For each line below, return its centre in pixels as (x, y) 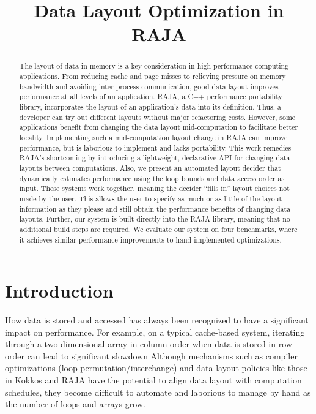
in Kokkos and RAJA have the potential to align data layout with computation (153, 380)
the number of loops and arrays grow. (75, 404)
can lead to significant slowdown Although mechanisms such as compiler (162, 356)
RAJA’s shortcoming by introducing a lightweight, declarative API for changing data (155, 158)
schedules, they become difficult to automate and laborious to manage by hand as (158, 392)
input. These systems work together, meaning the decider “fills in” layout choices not (154, 188)
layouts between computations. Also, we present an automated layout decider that (150, 167)
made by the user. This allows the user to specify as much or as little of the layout (151, 198)
